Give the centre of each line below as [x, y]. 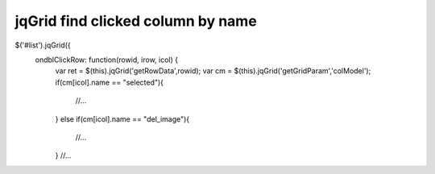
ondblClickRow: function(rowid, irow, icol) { [107, 60]
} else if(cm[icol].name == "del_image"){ [122, 119]
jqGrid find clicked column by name [136, 21]
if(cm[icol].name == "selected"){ [110, 82]
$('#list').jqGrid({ [43, 45]
